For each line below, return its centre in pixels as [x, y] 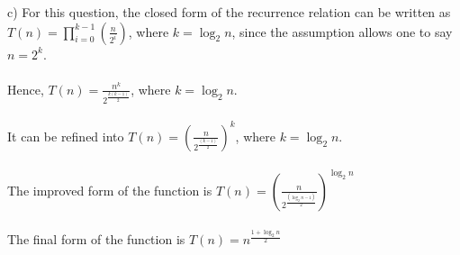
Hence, [26, 89]
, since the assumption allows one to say [342, 31]
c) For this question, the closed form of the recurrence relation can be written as [229, 12]
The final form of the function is [96, 239]
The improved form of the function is [110, 190]
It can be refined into [66, 136]
